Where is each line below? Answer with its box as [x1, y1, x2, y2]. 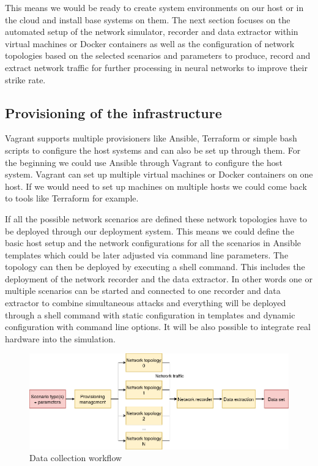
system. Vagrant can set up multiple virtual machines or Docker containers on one [5, 168, 313, 181]
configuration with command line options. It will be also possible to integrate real [5, 320, 311, 333]
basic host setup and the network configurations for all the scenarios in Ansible [5, 236, 301, 249]
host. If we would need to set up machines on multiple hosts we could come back [5, 179, 307, 192]
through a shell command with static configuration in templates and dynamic [5, 308, 295, 321]
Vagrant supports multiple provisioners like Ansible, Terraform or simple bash [5, 132, 297, 145]
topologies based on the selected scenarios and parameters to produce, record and [5, 49, 311, 62]
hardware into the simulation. [5, 332, 116, 345]
